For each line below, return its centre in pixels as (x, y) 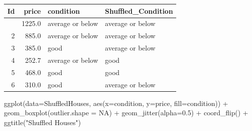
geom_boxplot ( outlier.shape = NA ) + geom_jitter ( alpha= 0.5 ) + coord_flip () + (126, 113)
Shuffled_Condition (139, 11)
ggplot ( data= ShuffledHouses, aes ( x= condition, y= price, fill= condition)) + (116, 103)
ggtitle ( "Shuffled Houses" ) (43, 122)
